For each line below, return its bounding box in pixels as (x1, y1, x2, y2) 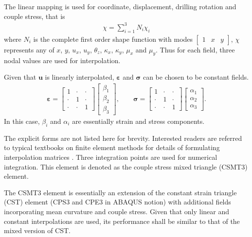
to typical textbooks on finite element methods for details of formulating (4, 142, 220, 152)
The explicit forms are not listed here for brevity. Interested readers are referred (4, 133, 242, 143)
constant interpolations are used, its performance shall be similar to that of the (4, 216, 240, 226)
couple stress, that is (4, 11, 65, 21)
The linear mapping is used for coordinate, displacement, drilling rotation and (4, 1, 236, 11)
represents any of (4, 44, 54, 54)
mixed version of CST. (4, 225, 71, 236)
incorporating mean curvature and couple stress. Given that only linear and (4, 206, 229, 216)
